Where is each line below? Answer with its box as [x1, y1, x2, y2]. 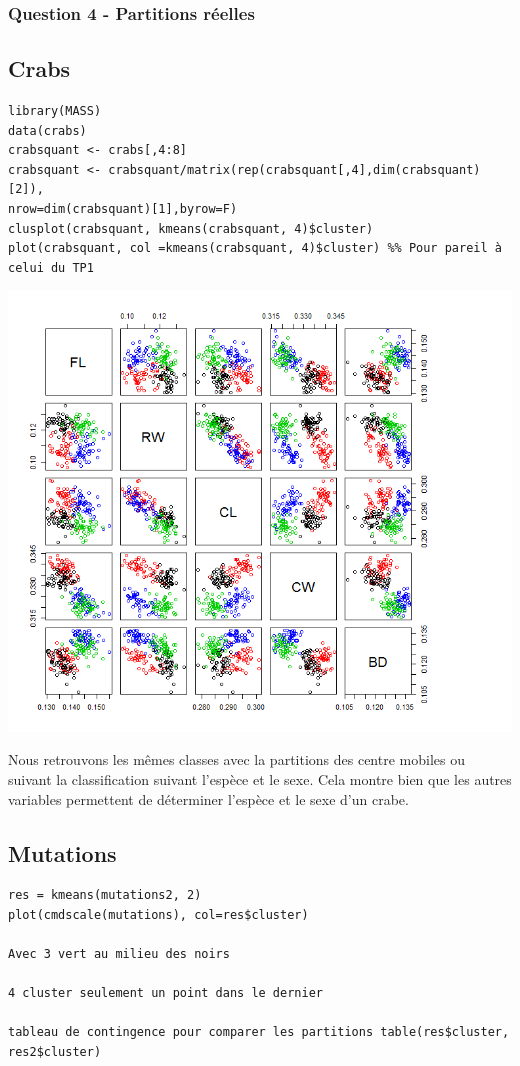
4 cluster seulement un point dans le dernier [8, 986, 323, 1001]
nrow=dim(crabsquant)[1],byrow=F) [8, 202, 238, 217]
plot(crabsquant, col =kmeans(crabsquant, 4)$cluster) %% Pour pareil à [8, 241, 502, 256]
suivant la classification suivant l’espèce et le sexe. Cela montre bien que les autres [8, 768, 512, 789]
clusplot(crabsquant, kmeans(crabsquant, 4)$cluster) [8, 221, 374, 236]
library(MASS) [8, 104, 102, 119]
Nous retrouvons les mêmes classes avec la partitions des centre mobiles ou [8, 749, 465, 770]
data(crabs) [8, 123, 87, 138]
